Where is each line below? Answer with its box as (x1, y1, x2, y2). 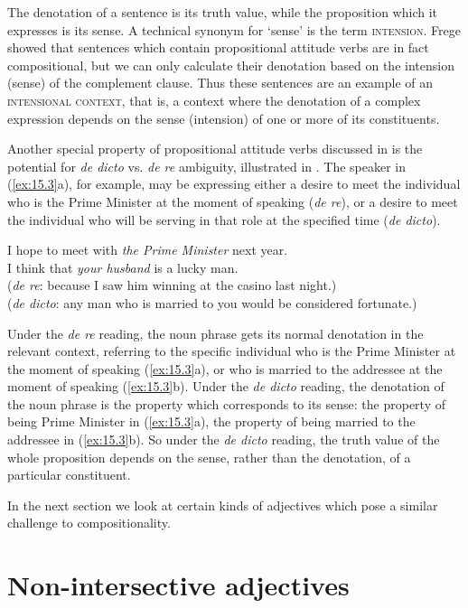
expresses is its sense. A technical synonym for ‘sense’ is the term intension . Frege (7, 20, 461, 39)
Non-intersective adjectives (7, 566, 350, 603)
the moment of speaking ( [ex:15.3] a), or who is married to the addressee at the (7, 359, 443, 378)
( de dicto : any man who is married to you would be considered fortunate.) (7, 293, 417, 312)
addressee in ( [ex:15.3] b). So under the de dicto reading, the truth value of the (7, 430, 440, 449)
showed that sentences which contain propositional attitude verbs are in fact (7, 38, 429, 57)
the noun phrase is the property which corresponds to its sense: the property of (7, 394, 445, 413)
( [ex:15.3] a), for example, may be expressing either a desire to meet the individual (7, 174, 461, 193)
